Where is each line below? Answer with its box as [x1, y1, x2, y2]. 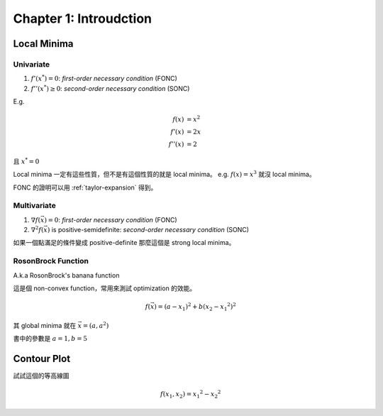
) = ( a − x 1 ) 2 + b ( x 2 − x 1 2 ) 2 [153, 302, 237, 312]
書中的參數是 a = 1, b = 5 [13, 334, 88, 343]
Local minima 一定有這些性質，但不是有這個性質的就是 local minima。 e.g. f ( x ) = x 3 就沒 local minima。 [13, 169, 316, 179]
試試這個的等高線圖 [13, 371, 70, 380]
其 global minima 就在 [13, 321, 77, 329]
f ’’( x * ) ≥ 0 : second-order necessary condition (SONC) [30, 84, 190, 92]
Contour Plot [13, 352, 71, 365]
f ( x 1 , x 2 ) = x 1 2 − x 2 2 [160, 389, 221, 400]
